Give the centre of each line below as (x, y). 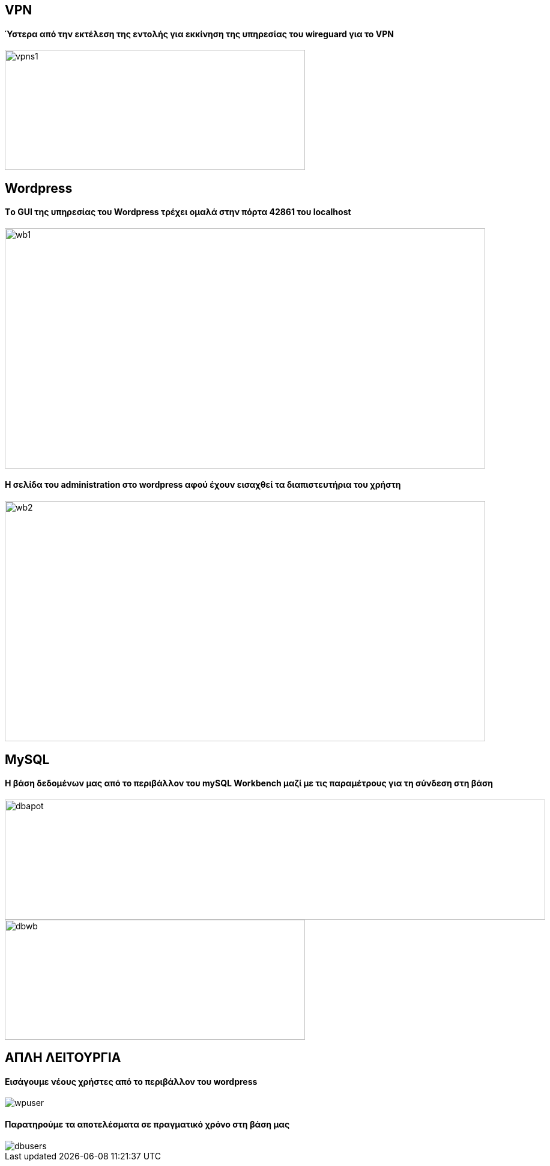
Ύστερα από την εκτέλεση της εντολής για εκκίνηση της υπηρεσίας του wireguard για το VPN (199, 34)
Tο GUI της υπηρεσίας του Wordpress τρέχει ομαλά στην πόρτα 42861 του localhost (178, 212)
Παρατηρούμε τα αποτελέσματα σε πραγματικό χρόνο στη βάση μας (147, 1124)
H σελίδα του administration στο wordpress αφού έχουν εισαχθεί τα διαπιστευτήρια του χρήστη (203, 485)
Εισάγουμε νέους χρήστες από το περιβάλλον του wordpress (131, 1081)
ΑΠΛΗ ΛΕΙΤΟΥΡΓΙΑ (63, 1058)
